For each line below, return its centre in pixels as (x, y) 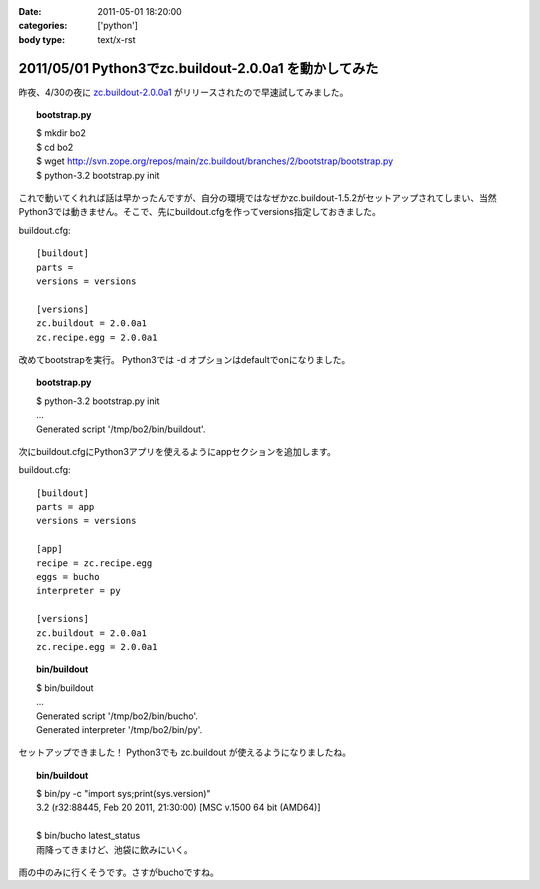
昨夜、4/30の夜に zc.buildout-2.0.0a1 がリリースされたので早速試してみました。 (183, 92)
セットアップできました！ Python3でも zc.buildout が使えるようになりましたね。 (185, 752)
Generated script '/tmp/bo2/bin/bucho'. (117, 716)
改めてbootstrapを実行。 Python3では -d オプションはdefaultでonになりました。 (184, 359)
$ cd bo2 (55, 147)
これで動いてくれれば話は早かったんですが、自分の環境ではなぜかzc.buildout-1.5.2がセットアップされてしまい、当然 (257, 198)
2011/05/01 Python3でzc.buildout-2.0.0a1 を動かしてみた (198, 68)
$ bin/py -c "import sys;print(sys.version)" (123, 794)
